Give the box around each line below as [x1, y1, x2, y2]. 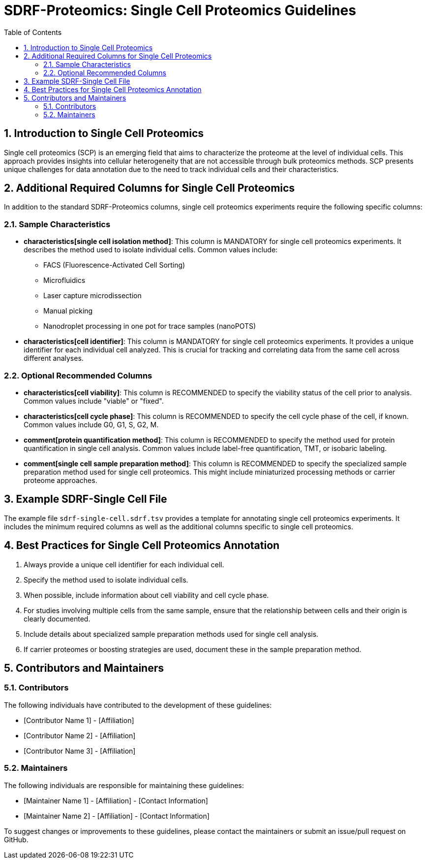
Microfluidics [43, 276, 86, 285]
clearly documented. [24, 614, 91, 623]
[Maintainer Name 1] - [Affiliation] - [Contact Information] [24, 796, 208, 805]
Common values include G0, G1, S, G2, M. [24, 420, 159, 429]
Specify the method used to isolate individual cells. [24, 575, 188, 584]
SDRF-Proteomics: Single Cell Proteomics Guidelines [4, 2, 356, 19]
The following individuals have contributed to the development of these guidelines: [4, 700, 272, 709]
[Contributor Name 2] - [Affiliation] [24, 731, 136, 740]
